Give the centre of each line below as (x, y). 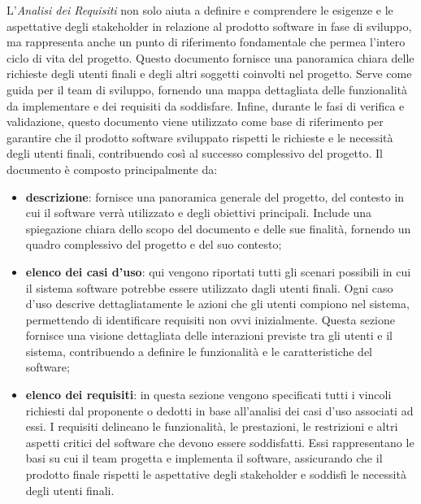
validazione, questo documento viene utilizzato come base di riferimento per (195, 122)
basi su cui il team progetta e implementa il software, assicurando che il (204, 458)
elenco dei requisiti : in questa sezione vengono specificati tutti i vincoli (208, 395)
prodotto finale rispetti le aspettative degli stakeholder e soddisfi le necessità (216, 474)
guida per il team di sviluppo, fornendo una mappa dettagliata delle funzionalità (207, 89)
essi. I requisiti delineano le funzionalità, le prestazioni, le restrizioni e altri (212, 426)
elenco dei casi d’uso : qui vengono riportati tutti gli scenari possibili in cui (218, 271)
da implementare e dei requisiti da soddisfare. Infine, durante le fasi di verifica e (206, 105)
